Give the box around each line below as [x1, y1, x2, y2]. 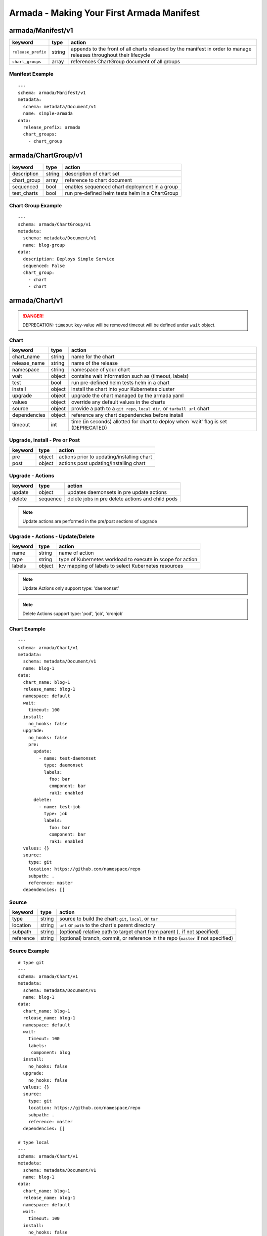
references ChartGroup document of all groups [71, 58, 180, 65]
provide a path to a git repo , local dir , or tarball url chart [71, 405, 210, 412]
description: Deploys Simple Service [23, 256, 115, 262]
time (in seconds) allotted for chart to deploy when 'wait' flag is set [71, 418, 227, 425]
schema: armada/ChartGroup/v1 [18, 221, 91, 227]
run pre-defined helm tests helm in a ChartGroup [65, 189, 178, 196]
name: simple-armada [23, 111, 73, 116]
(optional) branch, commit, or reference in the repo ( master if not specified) [59, 935, 233, 942]
